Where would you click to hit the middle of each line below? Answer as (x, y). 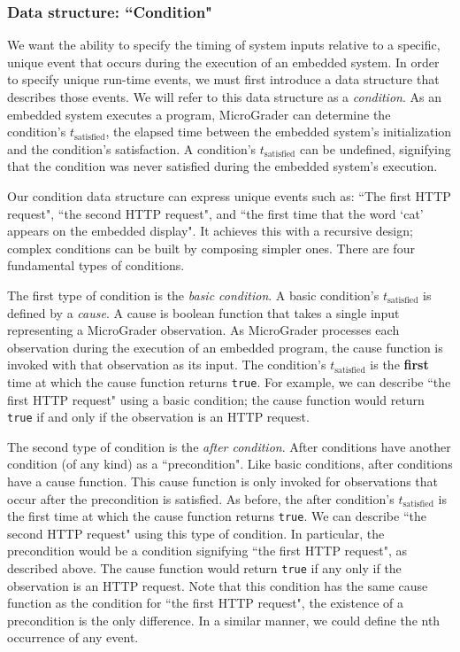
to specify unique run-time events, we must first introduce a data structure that (223, 79)
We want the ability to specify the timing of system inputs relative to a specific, (224, 45)
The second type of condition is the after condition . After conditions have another (229, 446)
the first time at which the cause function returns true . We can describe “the (217, 516)
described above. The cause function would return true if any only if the (204, 568)
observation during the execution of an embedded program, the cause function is (225, 347)
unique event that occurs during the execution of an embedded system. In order (223, 62)
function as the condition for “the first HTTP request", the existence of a (206, 603)
